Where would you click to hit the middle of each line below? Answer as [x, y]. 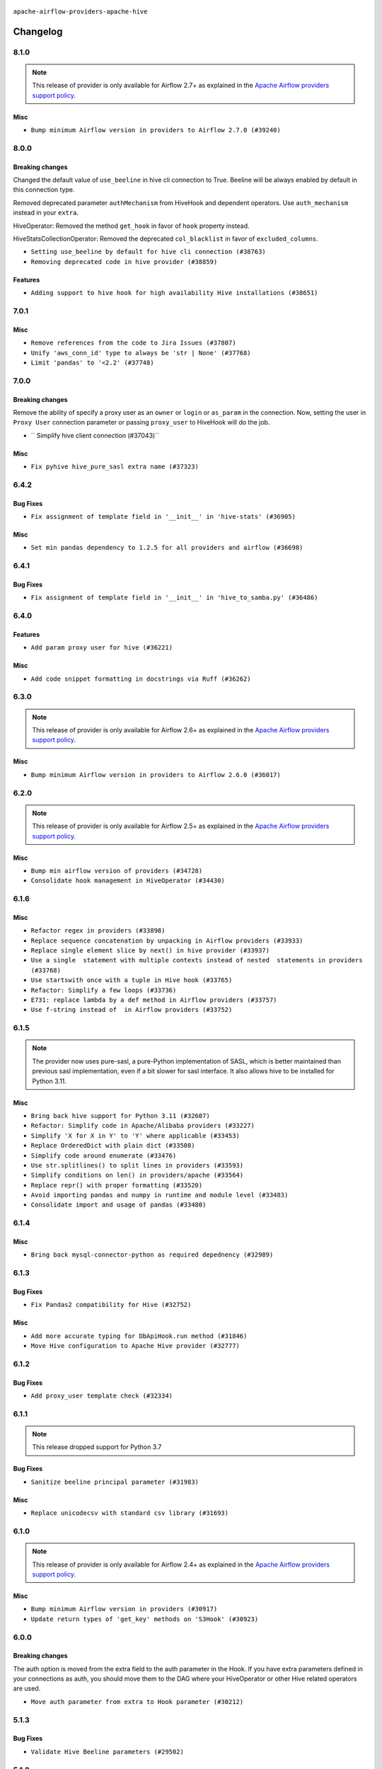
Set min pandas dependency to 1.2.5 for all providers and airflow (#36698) [167, 548]
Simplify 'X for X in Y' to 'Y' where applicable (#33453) [135, 1135]
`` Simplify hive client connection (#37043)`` [95, 435]
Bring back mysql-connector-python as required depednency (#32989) [152, 1255]
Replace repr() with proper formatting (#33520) [117, 1185]
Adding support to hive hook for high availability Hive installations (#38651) [174, 293]
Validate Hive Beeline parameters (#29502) [107, 1752]
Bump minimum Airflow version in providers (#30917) [124, 1609]
